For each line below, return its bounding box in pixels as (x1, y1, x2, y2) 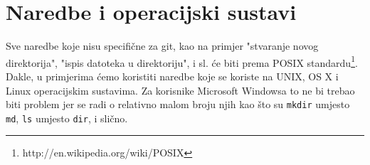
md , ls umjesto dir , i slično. (6, 110, 128, 125)
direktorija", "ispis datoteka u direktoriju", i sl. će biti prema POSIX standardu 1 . (6, 53, 358, 70)
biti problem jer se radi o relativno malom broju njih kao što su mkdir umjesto (6, 97, 350, 112)
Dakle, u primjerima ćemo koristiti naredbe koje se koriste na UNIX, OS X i (6, 68, 339, 83)
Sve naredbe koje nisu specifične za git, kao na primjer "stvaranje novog (6, 38, 319, 53)
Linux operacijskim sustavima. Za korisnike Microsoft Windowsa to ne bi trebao (6, 82, 355, 97)
